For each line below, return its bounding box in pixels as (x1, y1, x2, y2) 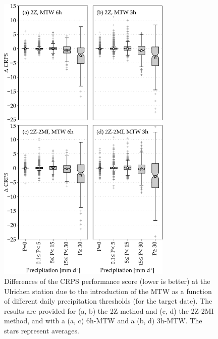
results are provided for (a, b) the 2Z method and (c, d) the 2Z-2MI (4, 305, 214, 316)
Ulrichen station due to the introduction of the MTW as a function (4, 285, 212, 296)
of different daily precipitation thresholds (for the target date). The (4, 296, 212, 306)
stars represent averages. (4, 325, 79, 336)
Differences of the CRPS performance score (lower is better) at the (4, 276, 210, 286)
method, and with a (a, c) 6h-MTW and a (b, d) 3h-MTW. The (4, 315, 202, 326)
